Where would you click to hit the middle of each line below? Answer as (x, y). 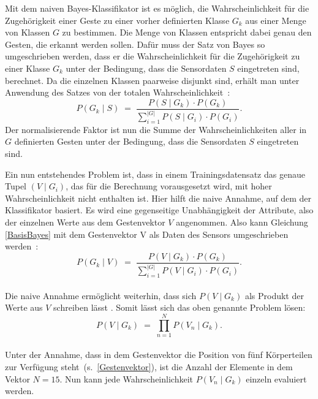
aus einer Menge (276, 20)
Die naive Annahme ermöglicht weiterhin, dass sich (101, 295)
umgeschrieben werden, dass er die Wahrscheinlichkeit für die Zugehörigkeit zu (153, 56)
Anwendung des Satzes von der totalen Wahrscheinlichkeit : (118, 92)
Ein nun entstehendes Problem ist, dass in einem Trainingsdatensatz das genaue (155, 174)
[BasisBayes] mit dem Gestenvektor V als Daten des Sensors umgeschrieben (147, 234)
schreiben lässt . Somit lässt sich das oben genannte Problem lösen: (180, 307)
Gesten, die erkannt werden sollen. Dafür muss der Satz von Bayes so (135, 44)
